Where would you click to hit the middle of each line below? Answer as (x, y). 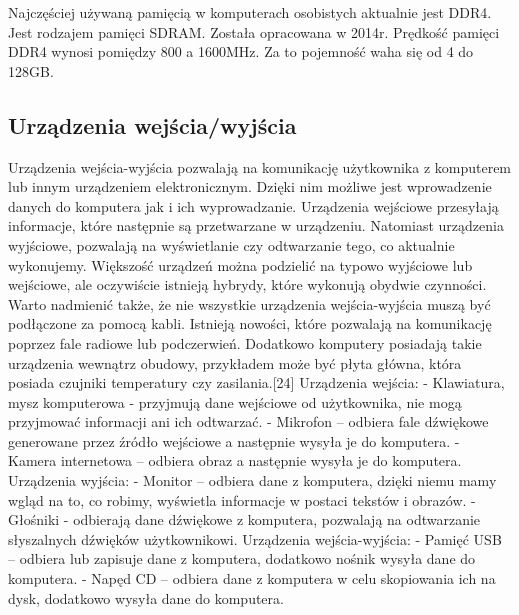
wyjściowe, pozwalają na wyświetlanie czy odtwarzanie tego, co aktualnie (231, 244)
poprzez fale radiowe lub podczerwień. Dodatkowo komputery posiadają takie (245, 342)
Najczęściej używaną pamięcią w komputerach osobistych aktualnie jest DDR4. (250, 12)
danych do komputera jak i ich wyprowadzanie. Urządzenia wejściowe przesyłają (253, 205)
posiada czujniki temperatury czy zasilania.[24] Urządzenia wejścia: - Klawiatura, (256, 382)
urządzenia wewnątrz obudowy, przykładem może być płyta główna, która (235, 362)
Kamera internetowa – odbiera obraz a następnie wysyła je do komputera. (235, 460)
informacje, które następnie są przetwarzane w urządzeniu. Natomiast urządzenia (256, 225)
